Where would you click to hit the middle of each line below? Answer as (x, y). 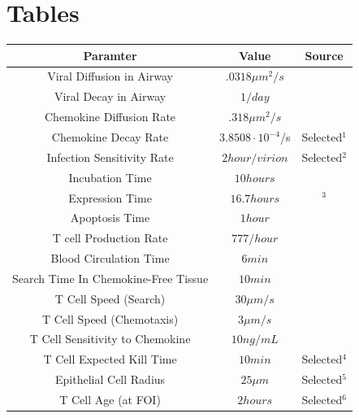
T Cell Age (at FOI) (110, 399)
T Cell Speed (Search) (110, 298)
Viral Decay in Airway (110, 96)
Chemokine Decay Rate (110, 137)
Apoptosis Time (110, 218)
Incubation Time (110, 177)
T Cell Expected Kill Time (110, 359)
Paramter (110, 55)
